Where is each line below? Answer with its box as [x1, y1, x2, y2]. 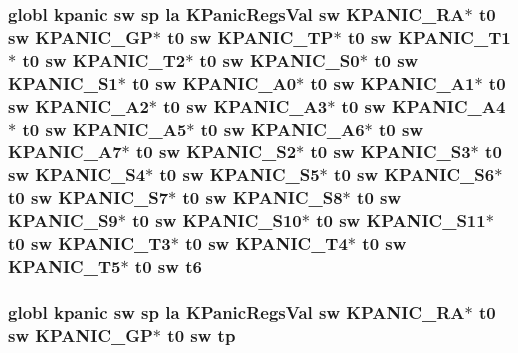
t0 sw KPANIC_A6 [200, 116, 365, 141]
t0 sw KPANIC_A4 [341, 93, 506, 118]
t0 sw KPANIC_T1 [347, 24, 511, 49]
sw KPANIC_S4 [8, 162, 146, 187]
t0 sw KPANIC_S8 [182, 185, 343, 210]
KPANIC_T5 [8, 254, 121, 279]
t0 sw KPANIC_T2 [22, 47, 186, 72]
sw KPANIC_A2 [8, 93, 149, 118]
